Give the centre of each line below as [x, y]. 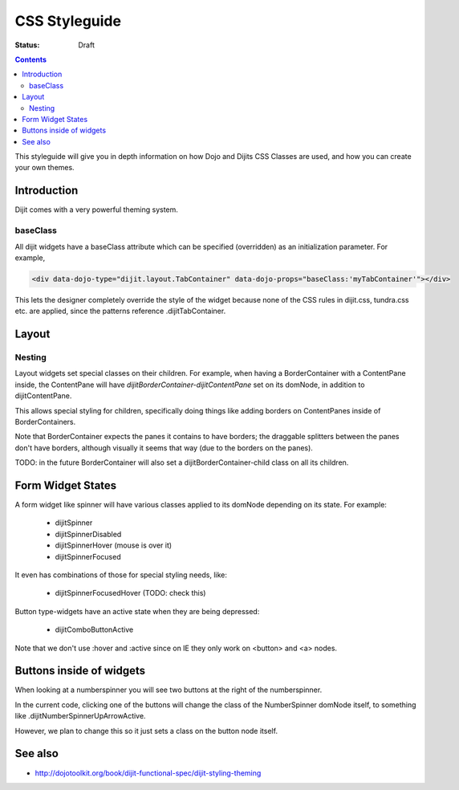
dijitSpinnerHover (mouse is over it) [114, 545]
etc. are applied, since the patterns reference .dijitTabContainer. [120, 311]
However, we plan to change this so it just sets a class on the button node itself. [146, 731]
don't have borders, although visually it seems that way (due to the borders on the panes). [164, 448]
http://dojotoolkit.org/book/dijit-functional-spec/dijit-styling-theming [148, 773]
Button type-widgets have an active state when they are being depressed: [137, 611]
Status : [27, 45]
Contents [31, 59]
